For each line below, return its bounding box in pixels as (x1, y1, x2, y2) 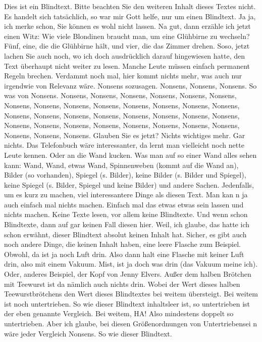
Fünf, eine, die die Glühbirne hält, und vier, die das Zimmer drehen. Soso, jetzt (4, 40, 250, 51)
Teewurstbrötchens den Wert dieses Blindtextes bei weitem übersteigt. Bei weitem (4, 288, 258, 299)
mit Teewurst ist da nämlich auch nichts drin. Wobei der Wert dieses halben (4, 278, 240, 289)
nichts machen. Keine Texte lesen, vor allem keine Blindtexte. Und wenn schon (4, 209, 248, 220)
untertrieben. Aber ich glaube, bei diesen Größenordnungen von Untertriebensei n (4, 318, 257, 328)
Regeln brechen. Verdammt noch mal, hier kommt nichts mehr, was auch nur (4, 70, 242, 81)
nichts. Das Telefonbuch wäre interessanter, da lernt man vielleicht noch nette (4, 140, 244, 150)
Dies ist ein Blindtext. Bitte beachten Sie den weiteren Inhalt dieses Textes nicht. (4, 1, 256, 11)
